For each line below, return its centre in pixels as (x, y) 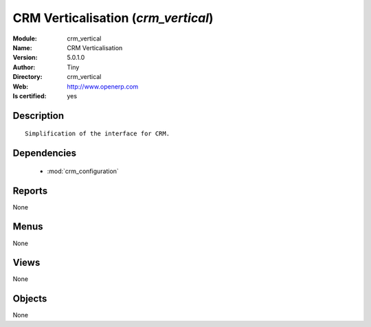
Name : (22, 47)
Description (38, 116)
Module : (25, 38)
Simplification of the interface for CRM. (98, 134)
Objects (30, 299)
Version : (25, 58)
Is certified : (30, 95)
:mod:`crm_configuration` (83, 171)
